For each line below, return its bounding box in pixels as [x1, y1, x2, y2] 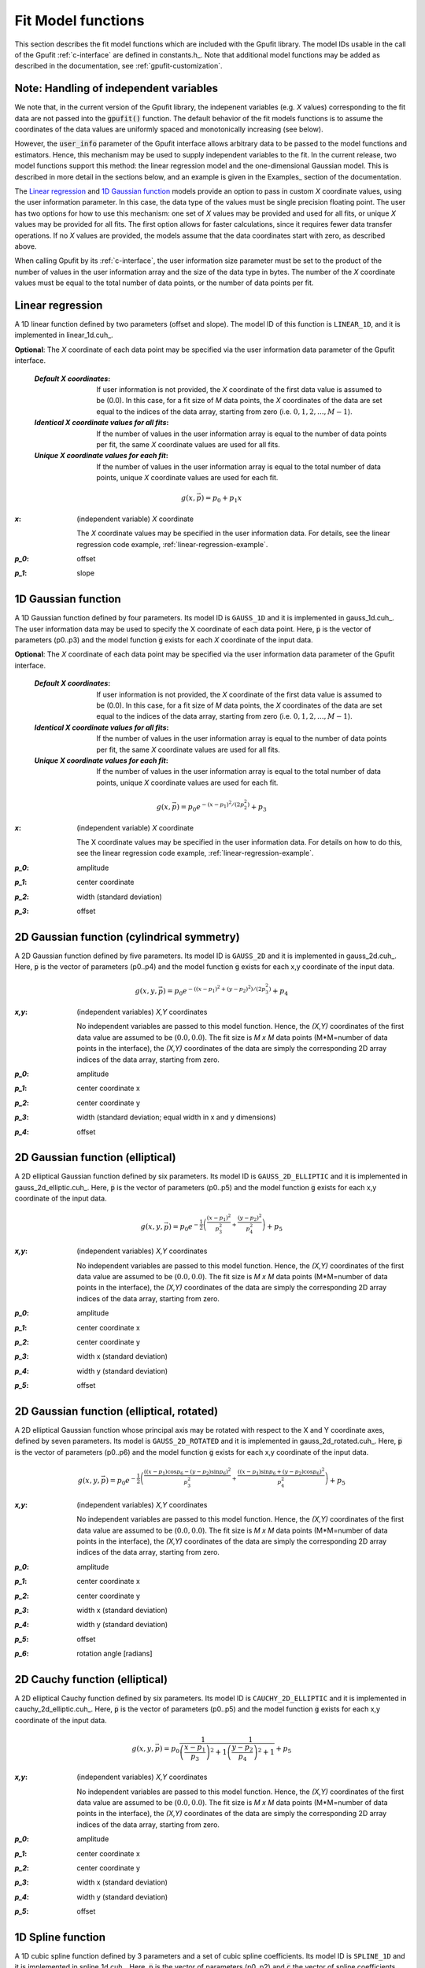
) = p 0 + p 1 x [201, 494, 242, 505]
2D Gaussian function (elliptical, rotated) [14, 1404, 219, 1418]
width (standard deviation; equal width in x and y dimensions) [76, 1112, 276, 1122]
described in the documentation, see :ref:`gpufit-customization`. [14, 61, 224, 71]
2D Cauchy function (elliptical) [14, 1673, 168, 1686]
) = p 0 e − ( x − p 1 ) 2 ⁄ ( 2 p [176, 800, 245, 813]
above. [14, 241, 37, 251]
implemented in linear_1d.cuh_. [14, 331, 113, 340]
